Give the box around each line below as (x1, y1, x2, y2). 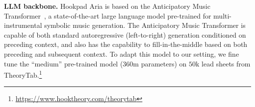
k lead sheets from (196, 58, 251, 68)
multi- (213, 10, 232, 21)
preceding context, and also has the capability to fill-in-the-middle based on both (4, 39, 248, 49)
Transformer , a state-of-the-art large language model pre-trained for (4, 10, 211, 21)
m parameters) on (133, 58, 187, 68)
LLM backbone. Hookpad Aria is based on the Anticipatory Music (4, 1, 210, 11)
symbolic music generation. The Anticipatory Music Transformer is (44, 20, 246, 30)
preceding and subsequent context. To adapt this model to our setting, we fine (4, 48, 239, 59)
